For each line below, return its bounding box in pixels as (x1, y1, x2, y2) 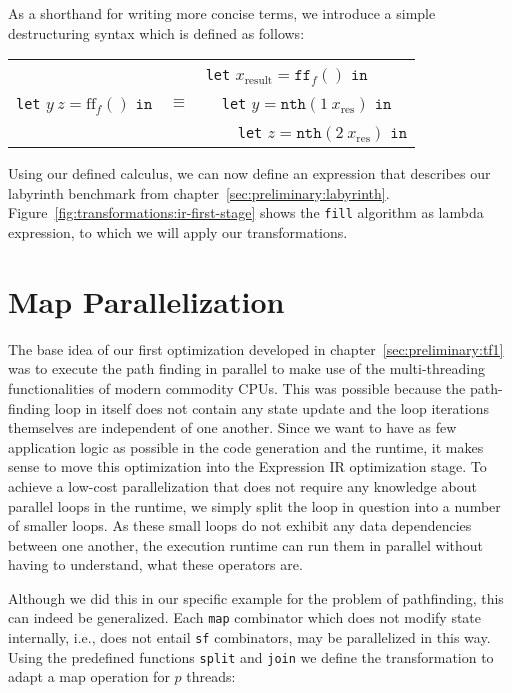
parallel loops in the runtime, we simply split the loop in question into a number (8, 495, 501, 516)
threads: (186, 666, 236, 687)
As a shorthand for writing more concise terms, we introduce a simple (8, 3, 436, 23)
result (244, 75, 273, 87)
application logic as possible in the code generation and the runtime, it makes (8, 436, 484, 457)
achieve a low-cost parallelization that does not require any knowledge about (8, 475, 477, 496)
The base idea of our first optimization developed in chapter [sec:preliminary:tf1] (8, 338, 504, 359)
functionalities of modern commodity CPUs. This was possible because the (8, 377, 466, 398)
